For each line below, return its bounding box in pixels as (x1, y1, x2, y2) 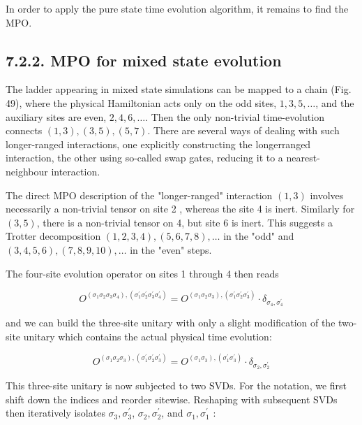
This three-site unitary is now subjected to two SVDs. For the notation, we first (6, 378, 347, 393)
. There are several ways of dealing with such (147, 123, 340, 138)
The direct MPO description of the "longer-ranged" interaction (6, 187, 273, 202)
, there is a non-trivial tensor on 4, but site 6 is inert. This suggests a (36, 215, 333, 229)
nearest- (286, 150, 320, 165)
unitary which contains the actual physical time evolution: (23, 329, 272, 343)
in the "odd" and (223, 229, 294, 243)
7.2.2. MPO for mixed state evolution (6, 49, 282, 71)
